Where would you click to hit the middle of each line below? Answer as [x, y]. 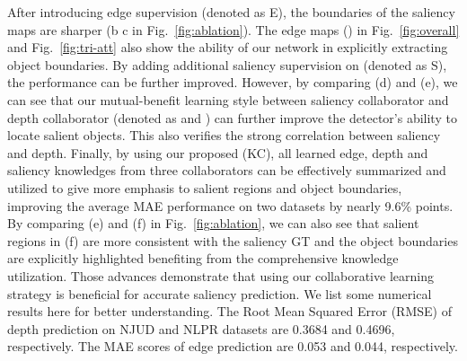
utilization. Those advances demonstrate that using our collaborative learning [220, 275]
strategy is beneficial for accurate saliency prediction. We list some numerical [220, 293]
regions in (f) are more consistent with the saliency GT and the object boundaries [233, 240]
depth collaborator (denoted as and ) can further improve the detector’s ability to [232, 117]
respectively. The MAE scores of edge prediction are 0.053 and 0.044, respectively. [233, 346]
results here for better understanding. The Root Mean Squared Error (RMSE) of [229, 311]
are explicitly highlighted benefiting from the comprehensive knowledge [203, 258]
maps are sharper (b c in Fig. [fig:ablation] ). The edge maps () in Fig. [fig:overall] [233, 29]
